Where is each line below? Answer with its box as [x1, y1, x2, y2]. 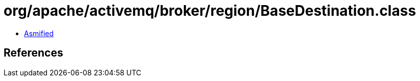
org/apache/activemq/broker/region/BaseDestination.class [4, 2, 416, 19]
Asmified [24, 29, 54, 38]
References [4, 46, 63, 60]
